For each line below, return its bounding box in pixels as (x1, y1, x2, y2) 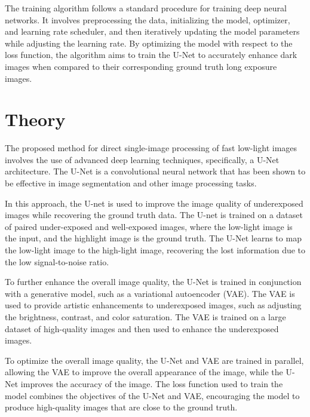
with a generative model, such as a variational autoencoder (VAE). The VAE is (5, 287, 295, 299)
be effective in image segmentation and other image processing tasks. (5, 177, 257, 189)
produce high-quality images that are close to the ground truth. (5, 401, 238, 413)
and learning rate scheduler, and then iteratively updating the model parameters (5, 25, 300, 38)
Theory (5, 107, 66, 131)
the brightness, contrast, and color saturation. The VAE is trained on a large (5, 311, 286, 323)
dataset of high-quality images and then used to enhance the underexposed (5, 322, 279, 335)
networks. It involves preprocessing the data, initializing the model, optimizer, (5, 13, 290, 26)
